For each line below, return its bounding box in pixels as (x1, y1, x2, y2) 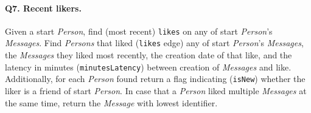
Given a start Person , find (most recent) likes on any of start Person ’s (5, 24, 273, 37)
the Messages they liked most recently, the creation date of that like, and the (5, 49, 292, 61)
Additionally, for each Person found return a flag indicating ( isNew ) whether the (5, 72, 306, 85)
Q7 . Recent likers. (5, 1, 82, 14)
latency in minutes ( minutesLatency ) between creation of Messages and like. (5, 60, 292, 73)
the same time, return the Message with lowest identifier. (5, 96, 218, 109)
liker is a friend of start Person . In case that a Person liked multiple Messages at (5, 84, 307, 97)
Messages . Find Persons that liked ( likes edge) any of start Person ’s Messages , (5, 36, 304, 49)
